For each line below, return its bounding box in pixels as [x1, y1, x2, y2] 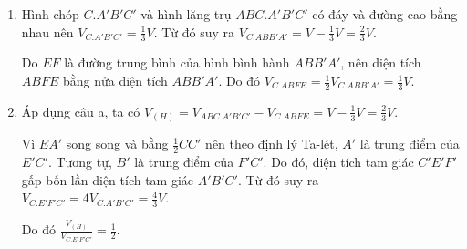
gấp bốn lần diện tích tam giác [21, 170, 194, 189]
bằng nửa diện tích [62, 71, 168, 90]
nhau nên [21, 22, 74, 41]
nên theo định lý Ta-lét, [205, 134, 338, 153]
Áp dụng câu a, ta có [21, 101, 140, 120]
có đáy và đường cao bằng [312, 5, 458, 23]
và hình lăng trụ [140, 5, 232, 23]
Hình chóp [21, 5, 79, 23]
